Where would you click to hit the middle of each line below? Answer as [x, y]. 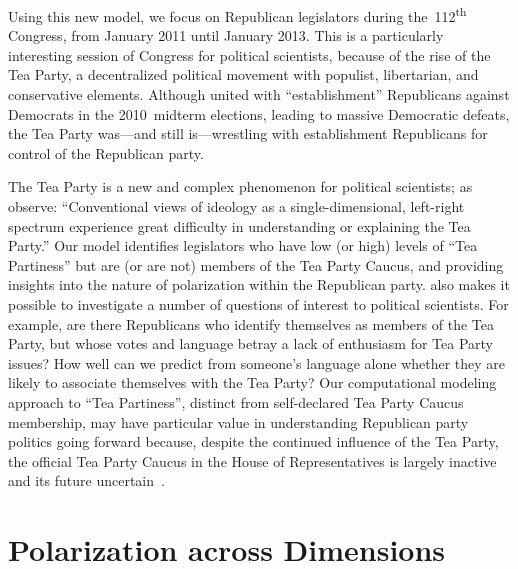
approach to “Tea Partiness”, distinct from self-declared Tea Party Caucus [236, 401]
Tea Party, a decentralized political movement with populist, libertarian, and [243, 74]
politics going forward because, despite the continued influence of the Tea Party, [253, 441]
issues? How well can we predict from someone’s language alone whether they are [257, 362]
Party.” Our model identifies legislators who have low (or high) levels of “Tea [243, 245]
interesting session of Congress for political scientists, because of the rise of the [249, 54]
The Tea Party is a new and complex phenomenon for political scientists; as [240, 186]
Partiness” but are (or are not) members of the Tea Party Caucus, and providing [256, 264]
